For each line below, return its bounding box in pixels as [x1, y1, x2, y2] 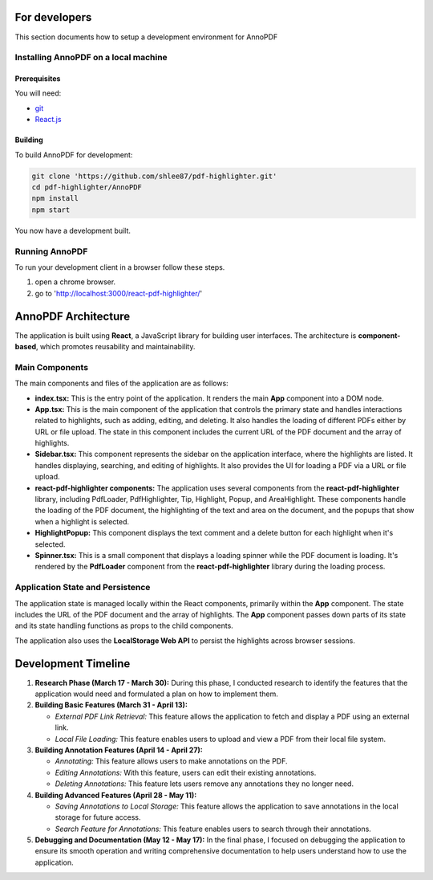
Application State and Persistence [14, 582, 151, 593]
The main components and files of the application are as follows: [14, 378, 229, 389]
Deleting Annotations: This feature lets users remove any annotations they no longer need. [55, 779, 354, 788]
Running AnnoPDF [14, 246, 88, 257]
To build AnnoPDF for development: [14, 149, 133, 160]
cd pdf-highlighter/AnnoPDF [31, 183, 142, 192]
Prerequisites [14, 74, 61, 84]
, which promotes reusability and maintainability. [36, 342, 196, 351]
